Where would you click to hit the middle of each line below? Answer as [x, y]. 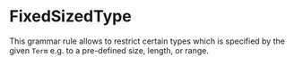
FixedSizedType [70, 16]
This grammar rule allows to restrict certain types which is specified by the [147, 41]
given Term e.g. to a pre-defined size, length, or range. [109, 50]
